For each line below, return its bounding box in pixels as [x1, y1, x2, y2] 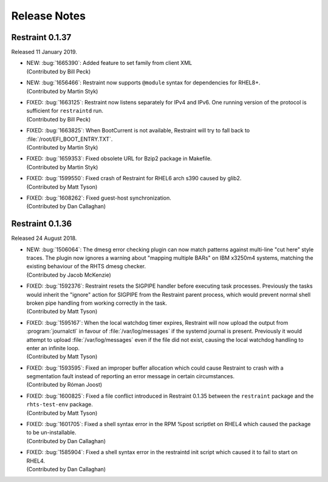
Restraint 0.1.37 [11, 32, 72, 42]
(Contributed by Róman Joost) [26, 381, 103, 389]
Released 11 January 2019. [11, 49, 77, 56]
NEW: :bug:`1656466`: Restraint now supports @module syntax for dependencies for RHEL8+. [26, 79, 261, 86]
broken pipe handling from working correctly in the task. [26, 299, 167, 307]
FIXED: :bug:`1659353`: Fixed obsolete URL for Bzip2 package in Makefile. [26, 155, 212, 162]
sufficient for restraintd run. [26, 107, 103, 115]
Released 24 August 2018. [11, 234, 77, 242]
